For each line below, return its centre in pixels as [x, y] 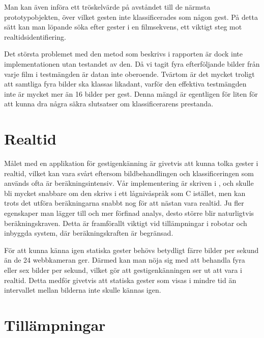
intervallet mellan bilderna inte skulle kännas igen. [83, 290]
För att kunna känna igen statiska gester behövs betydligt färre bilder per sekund [131, 250]
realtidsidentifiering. [35, 36]
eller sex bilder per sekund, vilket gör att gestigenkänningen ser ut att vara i [123, 270]
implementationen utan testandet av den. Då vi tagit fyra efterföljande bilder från [132, 63]
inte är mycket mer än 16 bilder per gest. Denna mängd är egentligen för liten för [131, 93]
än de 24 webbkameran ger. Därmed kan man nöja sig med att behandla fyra [125, 260]
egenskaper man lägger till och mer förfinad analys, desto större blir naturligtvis [129, 213]
